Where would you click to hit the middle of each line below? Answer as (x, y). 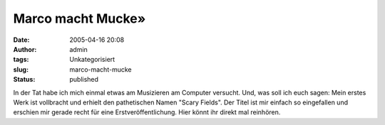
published (84, 80)
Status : (24, 80)
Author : (25, 49)
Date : (21, 40)
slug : (21, 69)
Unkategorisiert (92, 60)
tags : (21, 60)
